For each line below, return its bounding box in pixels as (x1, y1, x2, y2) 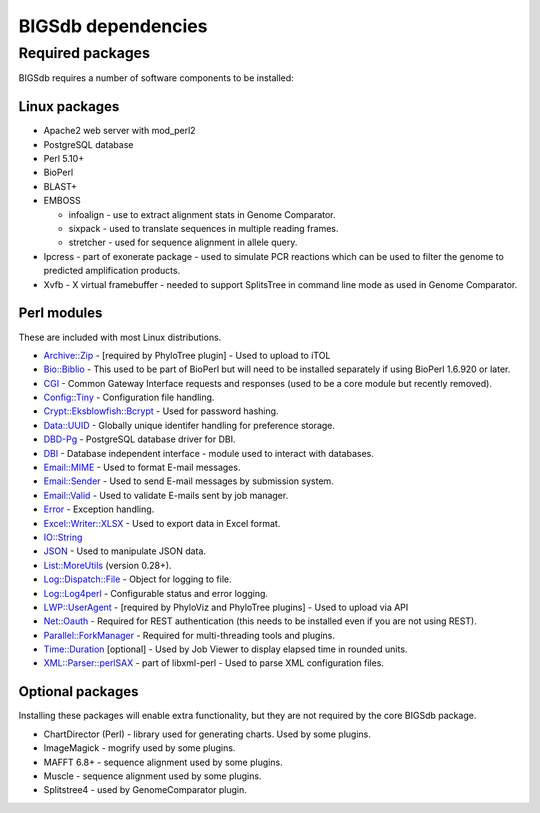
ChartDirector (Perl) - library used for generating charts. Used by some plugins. (43, 728, 372, 740)
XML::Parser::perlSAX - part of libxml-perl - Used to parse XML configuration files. (43, 657, 385, 669)
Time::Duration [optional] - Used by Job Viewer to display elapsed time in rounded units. (43, 643, 408, 655)
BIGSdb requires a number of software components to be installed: (18, 72, 294, 84)
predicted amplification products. (43, 265, 181, 277)
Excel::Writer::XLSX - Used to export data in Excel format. (43, 517, 281, 529)
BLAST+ (43, 180, 77, 192)
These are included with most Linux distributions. (18, 331, 222, 343)
